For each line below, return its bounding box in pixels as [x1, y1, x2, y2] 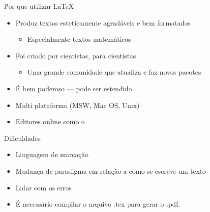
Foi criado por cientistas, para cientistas [15, 50, 136, 60]
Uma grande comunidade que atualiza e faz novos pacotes [27, 67, 201, 77]
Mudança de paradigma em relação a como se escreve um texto [15, 165, 206, 176]
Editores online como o [15, 116, 85, 127]
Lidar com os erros [15, 182, 72, 192]
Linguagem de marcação [15, 149, 89, 159]
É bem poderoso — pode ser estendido [15, 83, 132, 93]
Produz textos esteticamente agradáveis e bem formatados [15, 17, 191, 27]
